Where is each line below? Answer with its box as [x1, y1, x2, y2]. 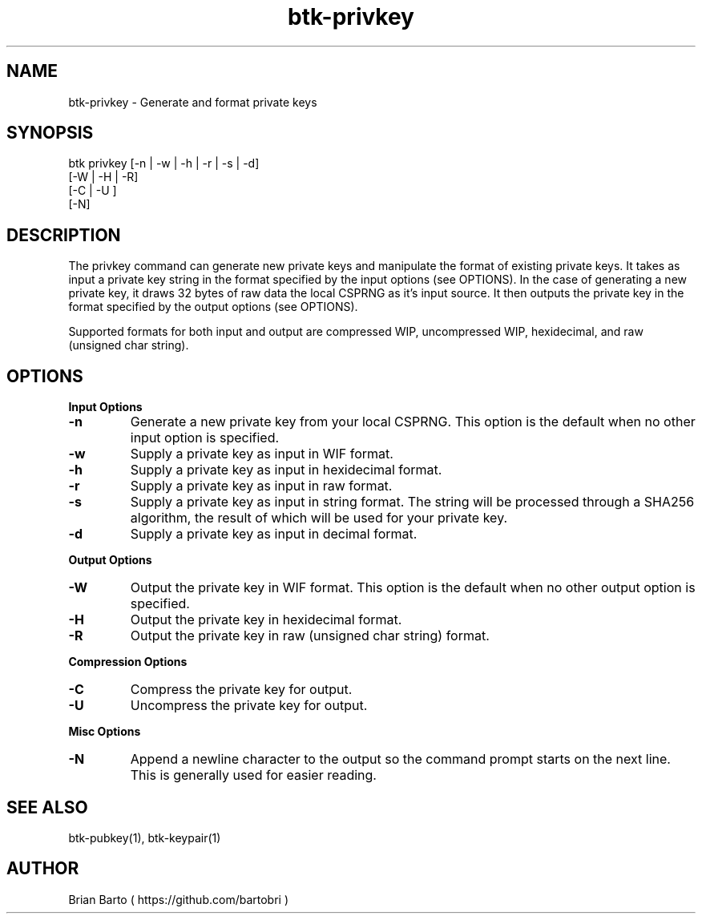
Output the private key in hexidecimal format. [130, 611, 402, 628]
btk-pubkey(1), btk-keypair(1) [68, 830, 221, 845]
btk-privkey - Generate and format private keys [68, 95, 317, 109]
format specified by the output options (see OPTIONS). [68, 300, 358, 314]
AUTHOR [6, 858, 79, 879]
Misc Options [68, 724, 141, 739]
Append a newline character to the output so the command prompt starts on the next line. [130, 751, 671, 768]
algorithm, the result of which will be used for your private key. [130, 510, 508, 527]
